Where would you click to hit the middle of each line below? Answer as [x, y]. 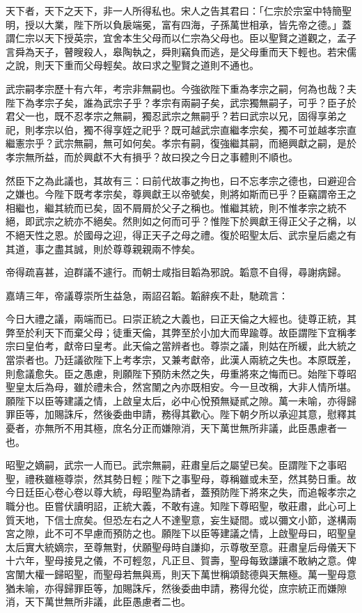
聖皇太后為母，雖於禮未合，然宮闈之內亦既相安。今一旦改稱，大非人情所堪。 [181, 387]
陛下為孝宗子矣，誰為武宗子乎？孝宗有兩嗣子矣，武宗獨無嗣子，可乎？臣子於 [181, 102]
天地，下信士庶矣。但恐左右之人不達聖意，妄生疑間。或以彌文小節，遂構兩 [186, 519]
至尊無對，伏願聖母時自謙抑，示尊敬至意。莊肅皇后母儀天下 [220, 546]
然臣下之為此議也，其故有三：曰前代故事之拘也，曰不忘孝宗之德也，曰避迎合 [181, 180]
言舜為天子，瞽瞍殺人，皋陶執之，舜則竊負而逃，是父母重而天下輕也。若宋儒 [181, 51]
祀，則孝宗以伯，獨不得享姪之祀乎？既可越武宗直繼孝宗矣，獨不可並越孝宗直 [181, 129]
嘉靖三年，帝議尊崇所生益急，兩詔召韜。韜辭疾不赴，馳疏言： [147, 295]
